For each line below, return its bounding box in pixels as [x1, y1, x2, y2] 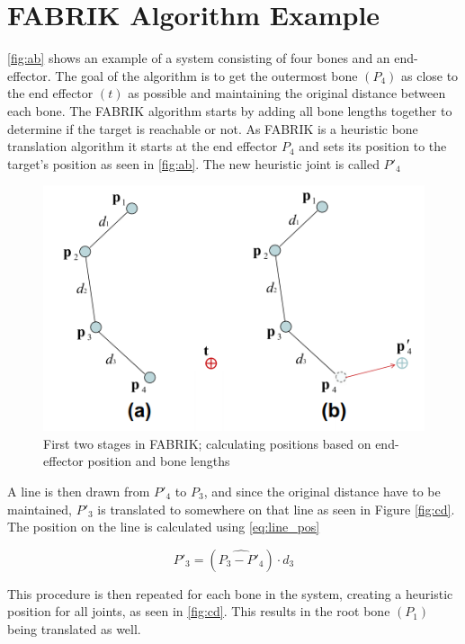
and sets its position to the [299, 137, 447, 156]
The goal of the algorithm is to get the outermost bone [55, 66, 358, 85]
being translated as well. [7, 619, 141, 638]
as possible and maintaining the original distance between [128, 84, 446, 103]
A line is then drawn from [7, 482, 150, 501]
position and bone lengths [87, 452, 230, 470]
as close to [400, 66, 459, 85]
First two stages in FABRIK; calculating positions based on [43, 434, 371, 452]
